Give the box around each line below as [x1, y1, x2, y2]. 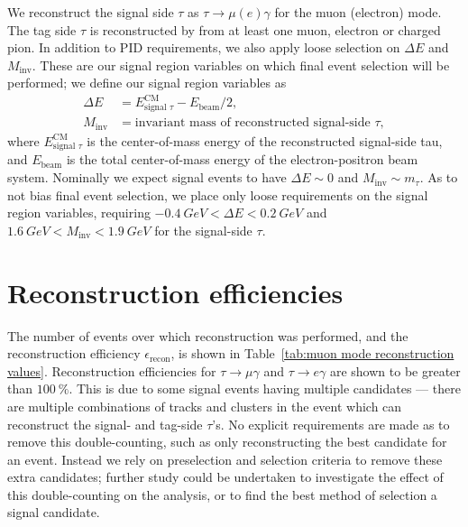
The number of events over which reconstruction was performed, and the [7, 326, 408, 345]
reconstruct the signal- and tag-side [7, 414, 203, 433]
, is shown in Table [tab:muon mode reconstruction [170, 344, 454, 363]
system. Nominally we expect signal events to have [7, 168, 287, 187]
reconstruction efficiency [7, 344, 141, 363]
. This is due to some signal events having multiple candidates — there [69, 379, 461, 398]
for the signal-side [154, 220, 252, 239]
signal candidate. [7, 503, 100, 522]
